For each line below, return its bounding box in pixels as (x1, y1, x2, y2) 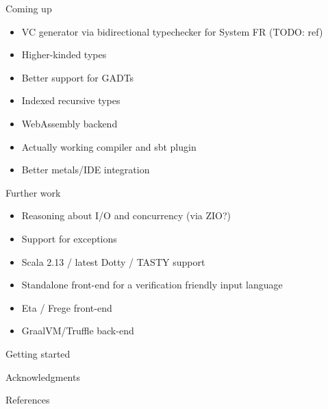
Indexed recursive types (21, 93, 121, 108)
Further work (5, 185, 61, 199)
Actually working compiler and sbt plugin (21, 139, 197, 153)
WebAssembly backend (21, 116, 118, 130)
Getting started (5, 346, 71, 360)
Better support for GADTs (21, 70, 134, 84)
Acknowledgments (5, 369, 80, 384)
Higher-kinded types (21, 47, 107, 62)
